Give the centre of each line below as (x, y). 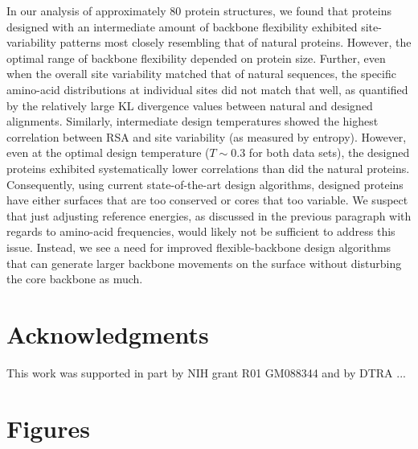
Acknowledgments (108, 334)
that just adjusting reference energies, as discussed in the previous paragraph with (209, 215)
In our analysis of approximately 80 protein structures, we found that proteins (199, 10)
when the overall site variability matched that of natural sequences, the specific (201, 74)
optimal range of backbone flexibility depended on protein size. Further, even (196, 58)
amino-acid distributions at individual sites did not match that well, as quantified (207, 89)
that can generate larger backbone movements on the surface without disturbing (204, 263)
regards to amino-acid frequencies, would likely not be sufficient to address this (201, 231)
